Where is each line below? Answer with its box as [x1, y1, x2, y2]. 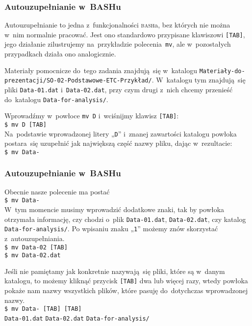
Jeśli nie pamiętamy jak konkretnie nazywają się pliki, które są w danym [4, 266, 225, 276]
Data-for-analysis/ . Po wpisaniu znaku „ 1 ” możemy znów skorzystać [4, 223, 218, 234]
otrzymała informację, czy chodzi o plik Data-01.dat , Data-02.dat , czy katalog [4, 214, 246, 224]
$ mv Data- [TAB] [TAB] [4, 305, 82, 313]
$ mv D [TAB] [4, 121, 47, 128]
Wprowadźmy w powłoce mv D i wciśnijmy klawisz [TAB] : [4, 110, 179, 121]
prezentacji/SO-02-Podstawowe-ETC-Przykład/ [4, 77, 152, 84]
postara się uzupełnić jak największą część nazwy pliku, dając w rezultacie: [4, 138, 232, 148]
